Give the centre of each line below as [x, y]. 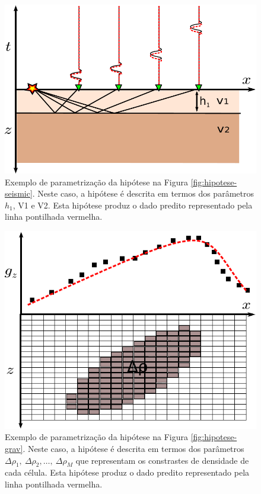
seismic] [19, 193]
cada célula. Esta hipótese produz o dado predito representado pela [127, 472]
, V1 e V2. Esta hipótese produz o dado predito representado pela [133, 205]
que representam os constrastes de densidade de [162, 460]
